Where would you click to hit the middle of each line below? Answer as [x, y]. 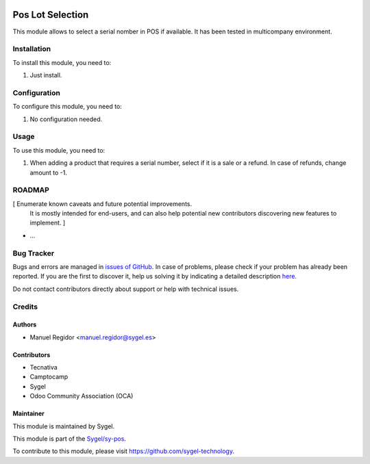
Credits [25, 307]
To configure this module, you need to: [67, 107]
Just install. [46, 75]
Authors [25, 324]
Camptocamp [49, 377]
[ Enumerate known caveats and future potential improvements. [102, 204]
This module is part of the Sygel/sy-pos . [70, 439]
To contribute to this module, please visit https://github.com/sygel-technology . [123, 451]
